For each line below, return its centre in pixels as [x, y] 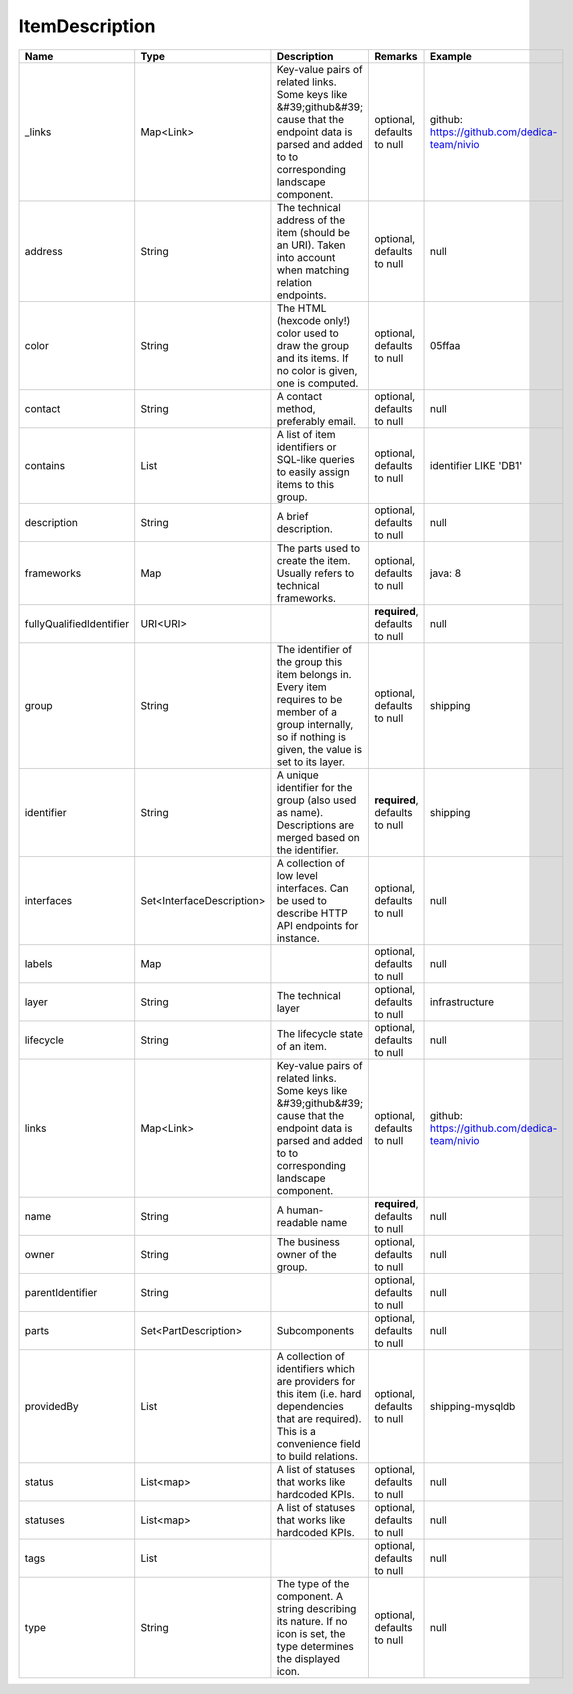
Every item [301, 687]
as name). [300, 812]
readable [297, 1222]
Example [451, 56]
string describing [316, 1608]
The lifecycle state [320, 1033]
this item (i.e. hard [319, 1393]
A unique [297, 775]
